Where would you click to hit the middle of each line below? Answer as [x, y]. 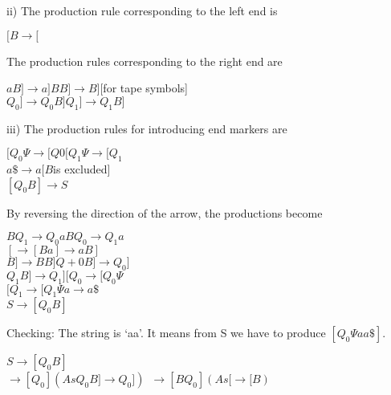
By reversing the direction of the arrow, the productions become [165, 212]
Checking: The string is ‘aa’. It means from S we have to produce [166, 333]
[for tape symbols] [144, 88]
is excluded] [82, 168]
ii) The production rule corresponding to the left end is [142, 10]
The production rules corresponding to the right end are [145, 61]
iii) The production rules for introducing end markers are [147, 128]
